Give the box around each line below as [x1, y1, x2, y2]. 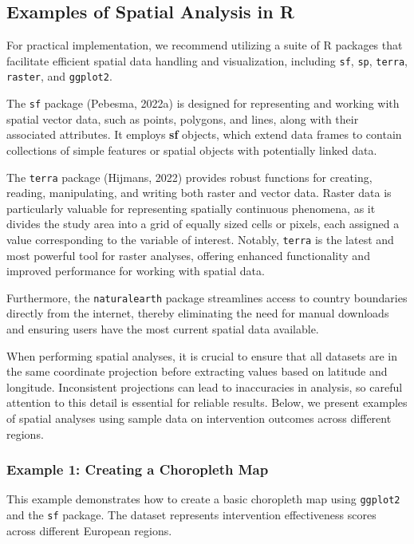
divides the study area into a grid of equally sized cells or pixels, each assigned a [6, 215, 400, 232]
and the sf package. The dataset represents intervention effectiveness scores [6, 507, 377, 523]
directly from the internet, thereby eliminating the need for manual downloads [6, 305, 389, 321]
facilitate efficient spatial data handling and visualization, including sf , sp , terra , [6, 52, 408, 69]
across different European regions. [6, 522, 172, 538]
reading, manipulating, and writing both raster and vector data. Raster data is [6, 184, 392, 201]
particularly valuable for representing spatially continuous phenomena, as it [6, 199, 376, 216]
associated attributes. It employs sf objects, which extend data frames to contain [6, 126, 402, 143]
